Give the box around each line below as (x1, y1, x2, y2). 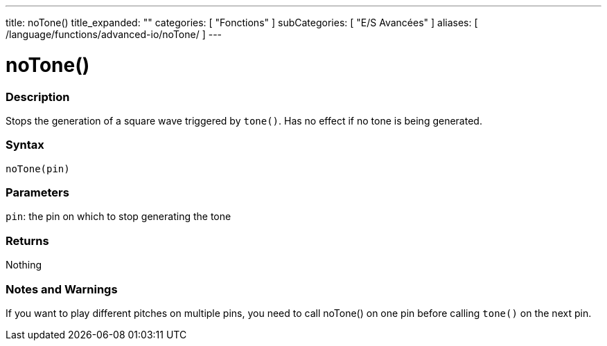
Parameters (6, 185, 69, 199)
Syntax (6, 138, 44, 152)
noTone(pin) (6, 163, 70, 174)
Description (6, 89, 70, 104)
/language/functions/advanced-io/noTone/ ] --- (6, 28, 222, 40)
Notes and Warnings (6, 282, 118, 296)
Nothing (6, 259, 42, 271)
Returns (6, 233, 49, 248)
